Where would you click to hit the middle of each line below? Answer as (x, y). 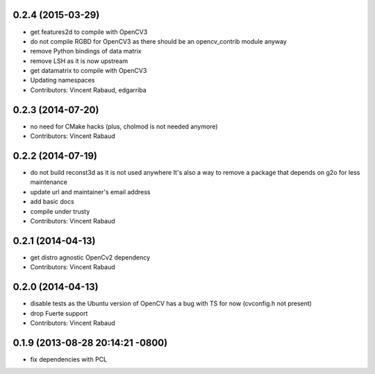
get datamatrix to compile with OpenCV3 (89, 71)
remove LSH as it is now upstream (79, 61)
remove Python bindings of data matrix (86, 51)
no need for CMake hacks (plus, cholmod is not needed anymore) (124, 126)
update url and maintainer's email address (90, 192)
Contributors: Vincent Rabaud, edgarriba (89, 90)
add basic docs (52, 202)
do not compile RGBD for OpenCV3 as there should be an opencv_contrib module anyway (159, 41)
